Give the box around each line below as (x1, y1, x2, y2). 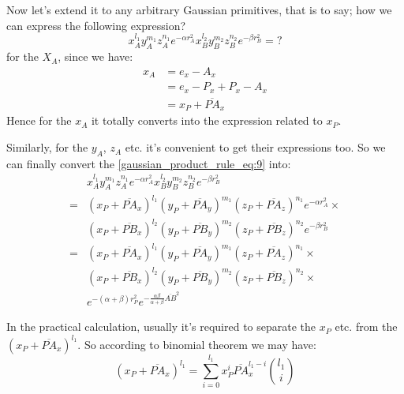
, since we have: (58, 48, 133, 65)
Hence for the (6, 112, 72, 129)
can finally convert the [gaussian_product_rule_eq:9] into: (6, 155, 291, 171)
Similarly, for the (6, 139, 88, 156)
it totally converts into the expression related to (91, 112, 323, 129)
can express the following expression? (6, 17, 186, 33)
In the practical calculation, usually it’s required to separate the (6, 318, 316, 335)
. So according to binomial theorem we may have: (77, 336, 316, 352)
